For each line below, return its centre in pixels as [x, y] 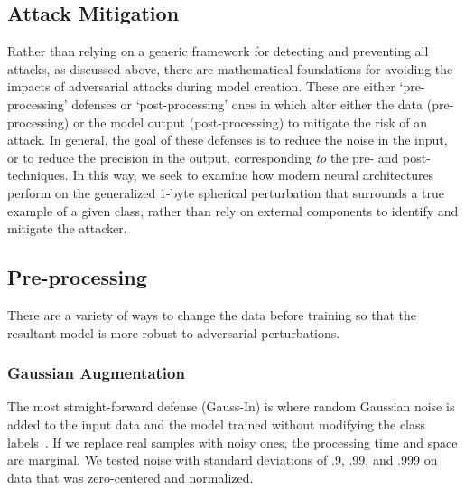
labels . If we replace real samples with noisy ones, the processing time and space [232, 442]
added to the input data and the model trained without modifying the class [217, 424]
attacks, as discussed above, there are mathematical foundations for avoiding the [230, 68]
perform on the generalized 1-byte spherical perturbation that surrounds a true [226, 192]
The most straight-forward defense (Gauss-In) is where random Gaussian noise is [231, 406]
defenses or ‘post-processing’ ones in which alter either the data [247, 104]
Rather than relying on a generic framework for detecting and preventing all [218, 51]
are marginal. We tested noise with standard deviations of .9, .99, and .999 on [223, 460]
